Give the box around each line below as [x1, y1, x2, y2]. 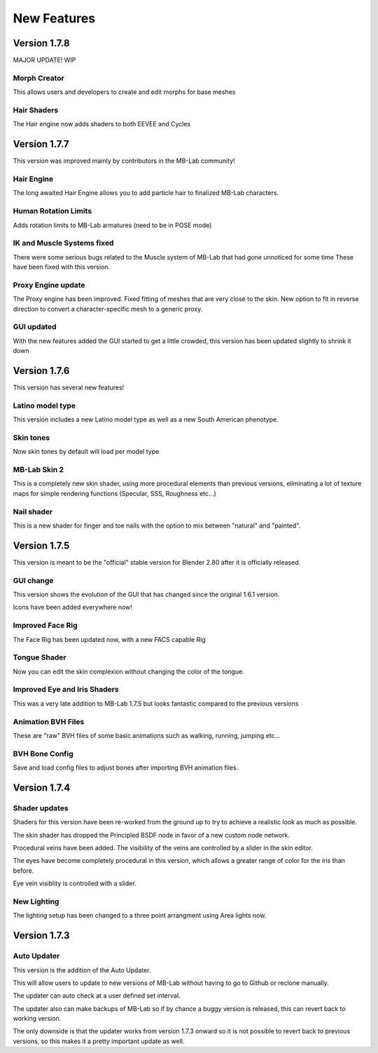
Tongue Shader [13, 652, 66, 662]
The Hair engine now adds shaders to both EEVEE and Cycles [13, 120, 191, 128]
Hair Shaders [13, 105, 59, 115]
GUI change [13, 575, 54, 585]
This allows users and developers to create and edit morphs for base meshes [13, 88, 236, 96]
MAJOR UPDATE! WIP [13, 56, 76, 65]
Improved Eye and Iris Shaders [13, 685, 119, 695]
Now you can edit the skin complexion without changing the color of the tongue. [13, 667, 244, 676]
